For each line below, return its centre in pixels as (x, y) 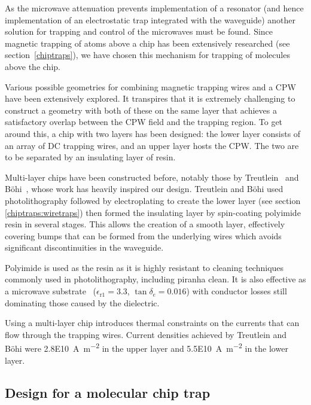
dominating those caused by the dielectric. (82, 302)
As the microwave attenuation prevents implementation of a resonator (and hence (154, 8)
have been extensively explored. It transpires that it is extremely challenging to (150, 98)
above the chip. (33, 66)
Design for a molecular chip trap (108, 392)
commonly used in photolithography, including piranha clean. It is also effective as (155, 279)
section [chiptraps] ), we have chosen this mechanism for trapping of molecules (147, 55)
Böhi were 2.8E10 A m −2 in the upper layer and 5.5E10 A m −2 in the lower (147, 348)
